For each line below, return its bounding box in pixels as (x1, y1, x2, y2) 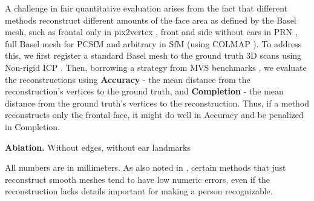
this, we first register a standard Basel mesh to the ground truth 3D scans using (5, 49, 302, 62)
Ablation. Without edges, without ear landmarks (5, 140, 191, 153)
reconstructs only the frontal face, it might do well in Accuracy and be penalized (5, 108, 304, 121)
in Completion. (5, 120, 61, 133)
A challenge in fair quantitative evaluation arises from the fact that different (5, 2, 287, 14)
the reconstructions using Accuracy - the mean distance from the (5, 73, 250, 85)
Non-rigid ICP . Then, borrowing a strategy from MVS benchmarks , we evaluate (5, 61, 307, 73)
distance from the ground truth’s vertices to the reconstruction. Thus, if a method (5, 96, 310, 109)
